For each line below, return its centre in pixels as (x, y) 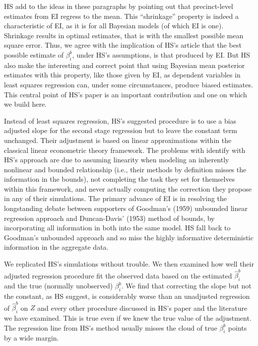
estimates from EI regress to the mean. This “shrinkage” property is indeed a (122, 16)
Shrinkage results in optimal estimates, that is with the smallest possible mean (124, 35)
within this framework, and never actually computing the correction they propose (128, 188)
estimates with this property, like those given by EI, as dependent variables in (122, 75)
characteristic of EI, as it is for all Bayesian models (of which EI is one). (114, 26)
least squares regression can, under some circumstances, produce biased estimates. (129, 84)
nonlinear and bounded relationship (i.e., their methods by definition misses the (125, 169)
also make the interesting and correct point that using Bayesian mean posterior (125, 65)
